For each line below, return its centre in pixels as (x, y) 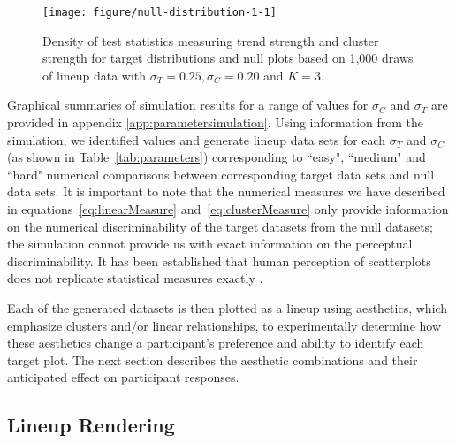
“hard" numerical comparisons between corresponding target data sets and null (221, 174)
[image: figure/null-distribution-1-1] (160, 12)
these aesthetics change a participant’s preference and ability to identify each (216, 343)
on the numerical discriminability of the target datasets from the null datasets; (220, 226)
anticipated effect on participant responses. (123, 377)
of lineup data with (95, 75)
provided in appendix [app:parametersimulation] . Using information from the (216, 122)
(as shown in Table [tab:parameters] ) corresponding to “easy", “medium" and (217, 157)
